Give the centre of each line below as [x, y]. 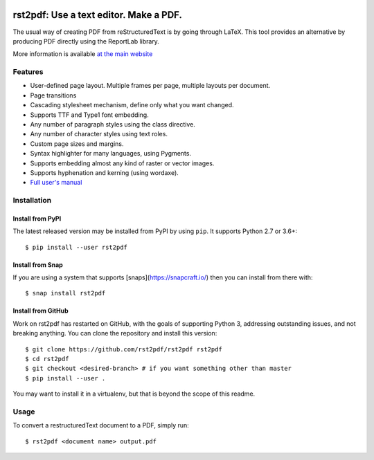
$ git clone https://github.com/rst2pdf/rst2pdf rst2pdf [124, 349]
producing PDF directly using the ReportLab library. [86, 41]
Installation [32, 201]
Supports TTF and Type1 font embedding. [89, 115]
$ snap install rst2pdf [65, 293]
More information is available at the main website [83, 54]
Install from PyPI [37, 219]
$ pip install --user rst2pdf [77, 247]
